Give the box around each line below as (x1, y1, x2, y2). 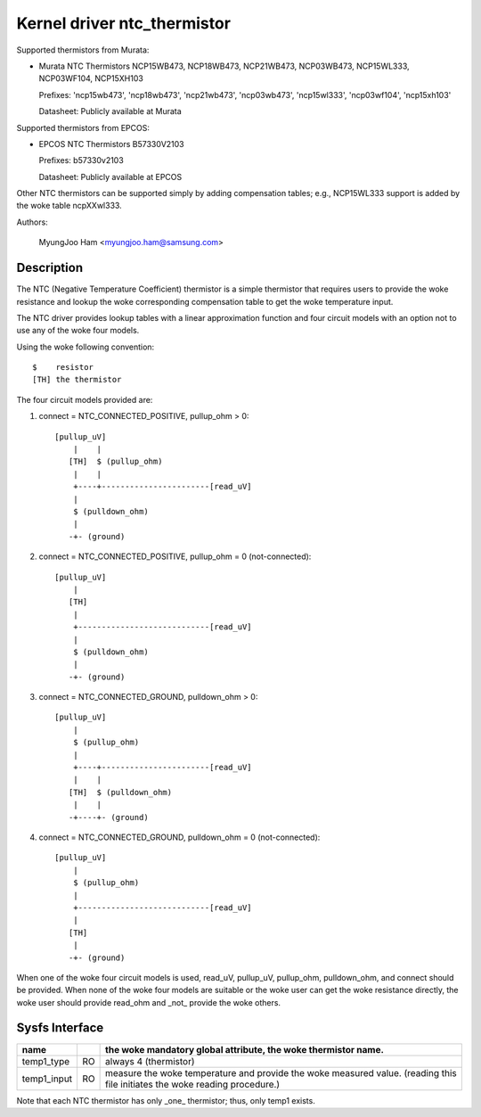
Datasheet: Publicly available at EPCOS (38, 171, 183, 182)
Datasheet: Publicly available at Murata (38, 106, 182, 117)
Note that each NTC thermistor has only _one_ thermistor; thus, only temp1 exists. (16, 1095, 315, 1105)
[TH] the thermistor (32, 374, 122, 385)
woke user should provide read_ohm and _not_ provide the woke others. (16, 997, 281, 1007)
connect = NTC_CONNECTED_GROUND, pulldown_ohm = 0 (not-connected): (38, 832, 321, 842)
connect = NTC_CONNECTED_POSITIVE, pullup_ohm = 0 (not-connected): (38, 551, 312, 562)
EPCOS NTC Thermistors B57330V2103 (38, 138, 184, 149)
